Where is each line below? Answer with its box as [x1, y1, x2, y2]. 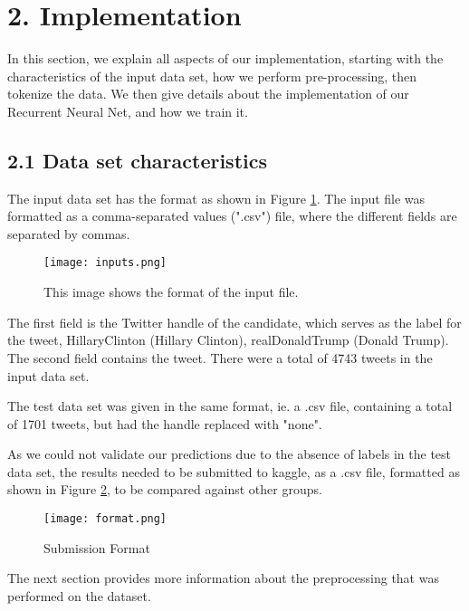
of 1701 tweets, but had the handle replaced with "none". [7, 414, 322, 433]
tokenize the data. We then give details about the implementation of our [7, 84, 409, 103]
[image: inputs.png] [43, 256, 167, 270]
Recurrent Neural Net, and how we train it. [7, 101, 248, 120]
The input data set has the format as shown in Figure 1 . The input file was [7, 188, 426, 207]
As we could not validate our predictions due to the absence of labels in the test [7, 444, 452, 463]
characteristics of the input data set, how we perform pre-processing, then [7, 66, 417, 85]
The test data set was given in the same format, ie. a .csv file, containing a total [7, 396, 453, 415]
